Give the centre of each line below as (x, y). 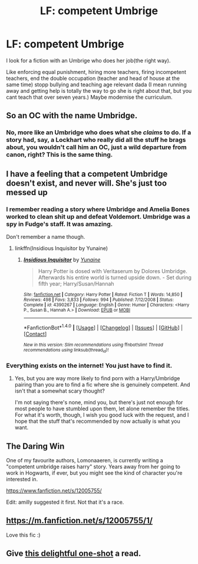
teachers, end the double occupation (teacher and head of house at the (93, 78)
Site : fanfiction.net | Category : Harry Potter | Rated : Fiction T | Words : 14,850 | (103, 294)
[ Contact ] (35, 334)
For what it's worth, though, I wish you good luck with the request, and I (102, 415)
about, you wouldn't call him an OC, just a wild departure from (96, 147)
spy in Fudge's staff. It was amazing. (60, 224)
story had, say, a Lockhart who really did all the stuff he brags (96, 140)
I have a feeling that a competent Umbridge (87, 174)
